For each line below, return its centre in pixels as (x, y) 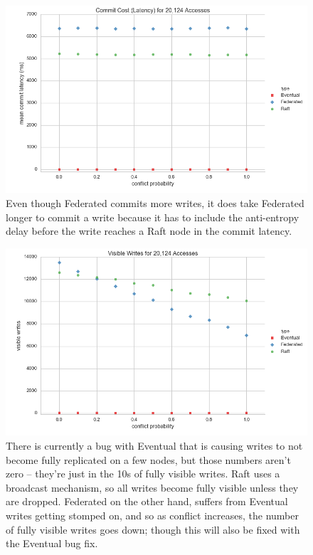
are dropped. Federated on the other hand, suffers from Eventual (147, 501)
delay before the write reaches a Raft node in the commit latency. (149, 231)
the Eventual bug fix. (52, 543)
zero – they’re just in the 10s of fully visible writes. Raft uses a (143, 474)
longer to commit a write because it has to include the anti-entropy (153, 217)
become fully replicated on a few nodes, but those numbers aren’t (148, 459)
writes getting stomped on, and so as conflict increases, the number (152, 515)
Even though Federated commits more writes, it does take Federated (155, 203)
